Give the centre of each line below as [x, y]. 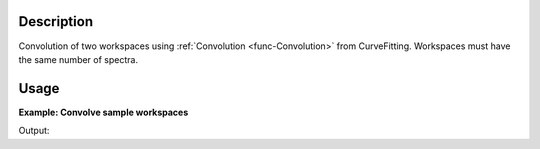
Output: [34, 131]
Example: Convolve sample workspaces [103, 112]
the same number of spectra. [78, 59]
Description [56, 21]
